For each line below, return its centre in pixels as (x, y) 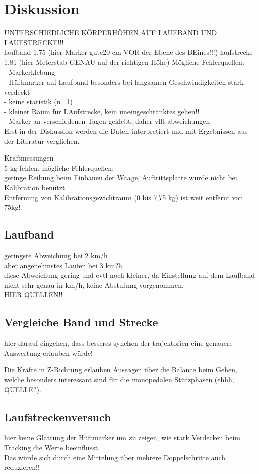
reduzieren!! (22, 467)
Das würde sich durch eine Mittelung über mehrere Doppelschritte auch (115, 457)
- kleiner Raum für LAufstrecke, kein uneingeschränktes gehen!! (102, 111)
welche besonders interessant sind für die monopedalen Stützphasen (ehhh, (119, 379)
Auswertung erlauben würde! (48, 352)
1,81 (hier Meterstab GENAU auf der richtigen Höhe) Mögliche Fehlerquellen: (124, 62)
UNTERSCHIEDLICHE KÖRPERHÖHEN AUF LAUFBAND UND (111, 32)
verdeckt (17, 91)
